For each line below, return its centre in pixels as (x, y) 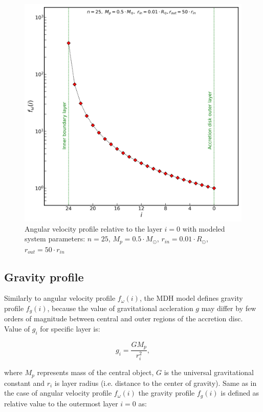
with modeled (204, 228)
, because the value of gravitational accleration (120, 308)
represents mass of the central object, (95, 372)
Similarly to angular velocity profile (60, 298)
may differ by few (229, 308)
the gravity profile (167, 393)
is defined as (240, 393)
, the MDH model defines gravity (191, 298)
